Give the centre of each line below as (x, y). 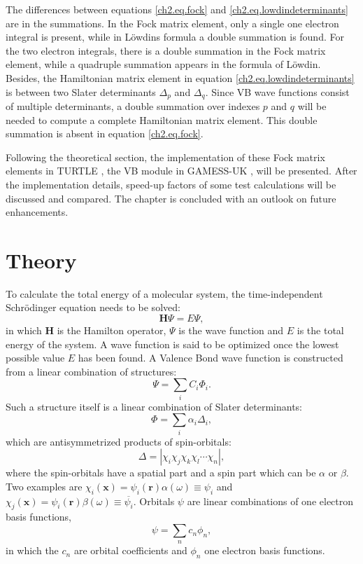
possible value (35, 358)
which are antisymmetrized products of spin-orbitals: (119, 441)
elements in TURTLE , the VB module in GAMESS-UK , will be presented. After (181, 171)
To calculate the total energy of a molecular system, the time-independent (164, 293)
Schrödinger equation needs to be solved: (93, 307)
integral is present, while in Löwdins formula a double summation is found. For (175, 37)
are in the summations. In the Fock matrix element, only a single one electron (172, 23)
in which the (32, 550)
